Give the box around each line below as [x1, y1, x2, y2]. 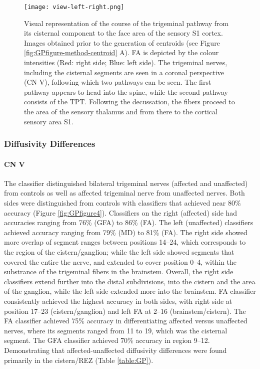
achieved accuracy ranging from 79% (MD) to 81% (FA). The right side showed [4, 227, 247, 237]
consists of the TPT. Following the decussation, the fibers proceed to [24, 96, 235, 107]
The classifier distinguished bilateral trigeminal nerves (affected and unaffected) [4, 177, 248, 188]
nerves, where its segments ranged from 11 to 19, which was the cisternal [4, 325, 227, 335]
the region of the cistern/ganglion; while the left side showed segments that [4, 246, 234, 257]
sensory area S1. [24, 116, 73, 126]
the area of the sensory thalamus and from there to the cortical [24, 106, 217, 116]
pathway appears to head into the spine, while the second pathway [24, 86, 228, 97]
